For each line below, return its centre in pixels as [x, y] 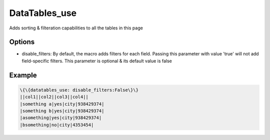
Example [23, 75]
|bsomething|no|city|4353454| [57, 125]
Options [22, 42]
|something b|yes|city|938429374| [62, 111]
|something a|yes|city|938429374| [62, 104]
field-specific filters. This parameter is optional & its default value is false [97, 61]
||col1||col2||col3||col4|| [54, 97]
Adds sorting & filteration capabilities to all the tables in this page [76, 28]
